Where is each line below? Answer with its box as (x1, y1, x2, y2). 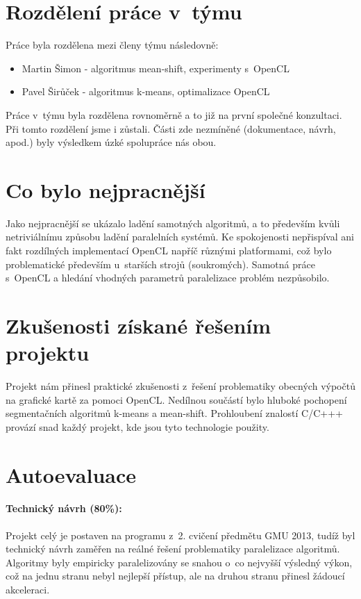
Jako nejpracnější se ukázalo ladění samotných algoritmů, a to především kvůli (6, 215, 340, 230)
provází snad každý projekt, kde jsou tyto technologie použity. (6, 419, 269, 434)
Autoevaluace (6, 460, 136, 489)
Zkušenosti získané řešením (6, 311, 271, 339)
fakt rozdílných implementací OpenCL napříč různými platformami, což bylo (6, 243, 332, 257)
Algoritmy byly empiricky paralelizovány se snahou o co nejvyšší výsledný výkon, (6, 555, 353, 569)
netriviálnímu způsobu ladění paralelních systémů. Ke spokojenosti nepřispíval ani (6, 229, 354, 244)
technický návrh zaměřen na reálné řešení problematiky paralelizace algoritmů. (6, 541, 340, 556)
